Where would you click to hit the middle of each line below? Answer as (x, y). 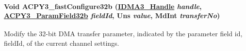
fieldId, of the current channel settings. (62, 43)
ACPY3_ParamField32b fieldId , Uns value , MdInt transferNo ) (112, 15)
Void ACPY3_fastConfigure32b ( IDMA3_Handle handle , (103, 6)
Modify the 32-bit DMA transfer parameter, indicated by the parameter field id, (123, 34)
